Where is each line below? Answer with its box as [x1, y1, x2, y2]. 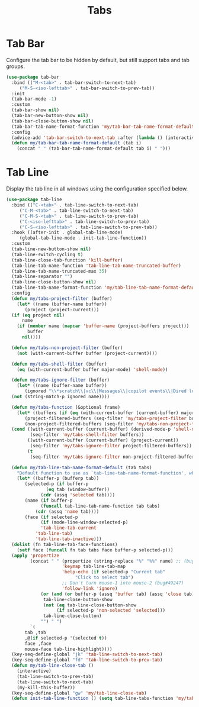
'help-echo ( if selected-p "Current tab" [62, 569, 166, 575]
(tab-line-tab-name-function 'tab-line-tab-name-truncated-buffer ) [11, 263, 182, 269]
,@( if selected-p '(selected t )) [24, 635, 108, 641]
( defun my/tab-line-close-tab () [11, 663, 94, 669]
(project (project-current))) [24, 306, 99, 312]
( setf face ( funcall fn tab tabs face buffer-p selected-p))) [17, 547, 174, 553]
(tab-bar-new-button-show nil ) [11, 113, 89, 119]
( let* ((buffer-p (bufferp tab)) [17, 476, 99, 482]
